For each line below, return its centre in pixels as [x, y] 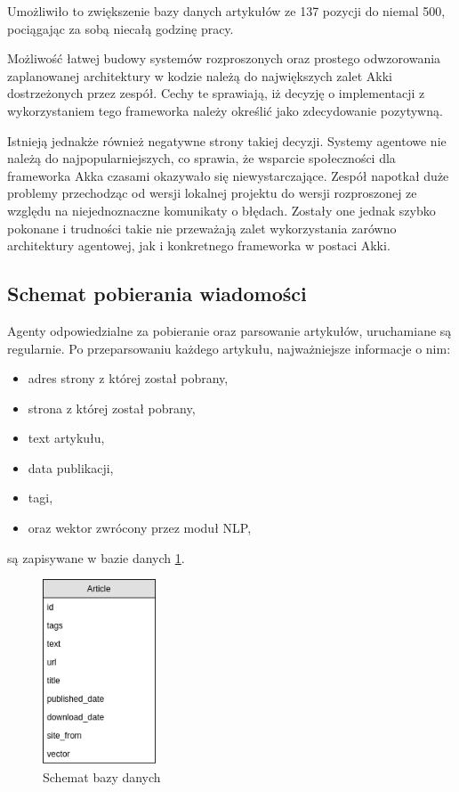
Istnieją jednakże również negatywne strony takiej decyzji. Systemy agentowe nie [227, 140]
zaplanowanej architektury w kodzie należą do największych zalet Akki [200, 75]
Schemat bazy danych [102, 777]
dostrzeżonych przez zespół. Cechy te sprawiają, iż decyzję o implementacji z [216, 93]
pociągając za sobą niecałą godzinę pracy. [121, 28]
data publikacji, [71, 467]
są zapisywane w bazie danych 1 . [96, 557]
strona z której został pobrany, [112, 408]
